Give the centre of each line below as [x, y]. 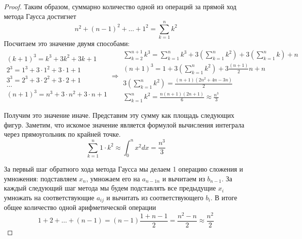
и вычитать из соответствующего [155, 197]
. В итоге [224, 197]
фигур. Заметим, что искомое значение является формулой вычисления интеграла [124, 124]
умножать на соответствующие [49, 197]
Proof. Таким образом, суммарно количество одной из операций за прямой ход [120, 6]
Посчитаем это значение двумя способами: [67, 43]
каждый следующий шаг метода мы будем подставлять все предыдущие [110, 188]
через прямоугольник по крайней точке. [62, 134]
